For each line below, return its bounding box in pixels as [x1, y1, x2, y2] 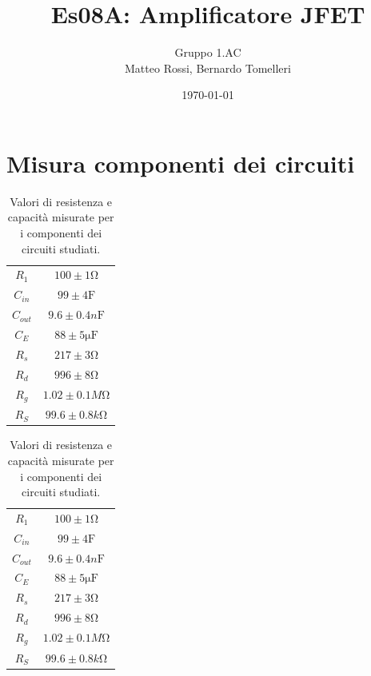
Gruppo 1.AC [174, 44, 241, 61]
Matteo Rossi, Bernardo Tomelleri [125, 59, 291, 76]
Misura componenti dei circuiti [6, 146, 355, 179]
